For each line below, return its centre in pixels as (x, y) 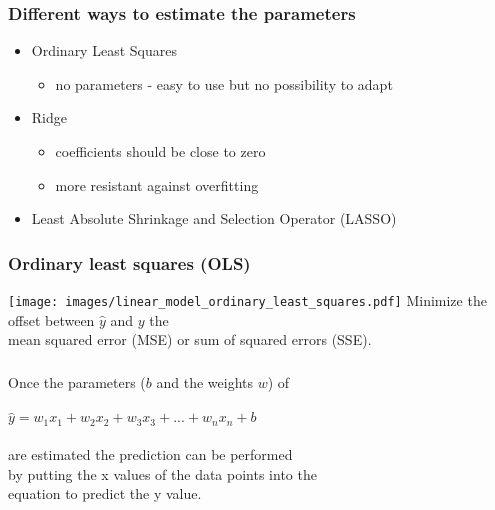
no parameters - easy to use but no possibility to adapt (224, 83)
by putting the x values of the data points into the (162, 473)
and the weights (205, 381)
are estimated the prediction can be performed (150, 454)
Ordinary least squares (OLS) (129, 262)
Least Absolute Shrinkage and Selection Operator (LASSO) (214, 218)
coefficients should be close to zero (160, 151)
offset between (51, 319)
